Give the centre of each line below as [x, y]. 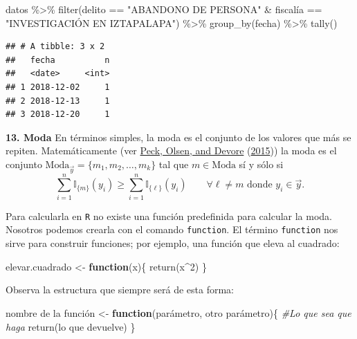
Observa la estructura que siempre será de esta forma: [120, 290]
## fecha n [58, 60]
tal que [174, 164]
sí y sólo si [261, 164]
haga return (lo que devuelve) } [71, 326]
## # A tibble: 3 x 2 [55, 47]
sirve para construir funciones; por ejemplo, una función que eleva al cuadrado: [173, 243]
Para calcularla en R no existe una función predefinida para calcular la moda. [169, 216]
